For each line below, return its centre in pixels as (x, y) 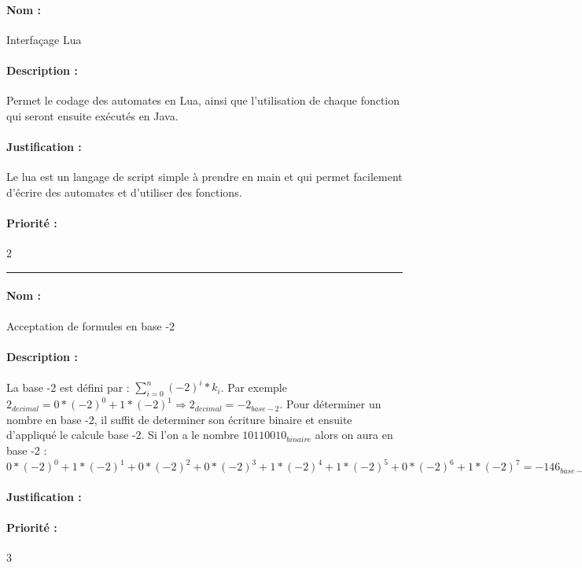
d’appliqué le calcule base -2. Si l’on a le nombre (123, 435)
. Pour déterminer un (330, 404)
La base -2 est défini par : (68, 387)
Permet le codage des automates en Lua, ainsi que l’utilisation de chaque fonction (203, 100)
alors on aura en (354, 435)
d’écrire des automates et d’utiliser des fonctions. (124, 192)
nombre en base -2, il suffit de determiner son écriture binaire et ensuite (179, 419)
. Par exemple (254, 387)
